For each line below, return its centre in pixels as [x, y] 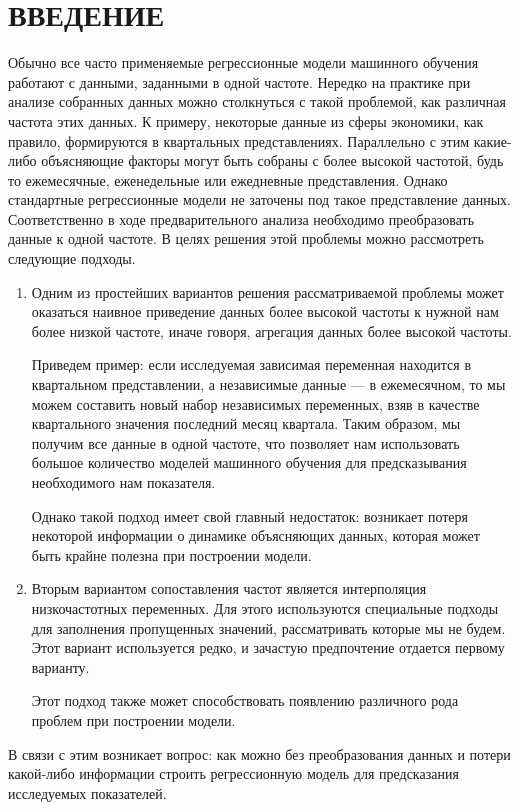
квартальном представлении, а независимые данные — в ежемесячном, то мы [268, 384]
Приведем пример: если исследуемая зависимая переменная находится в [251, 364]
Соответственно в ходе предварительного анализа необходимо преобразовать [241, 218]
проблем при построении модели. [133, 719]
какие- [492, 140]
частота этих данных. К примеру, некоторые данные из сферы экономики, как [246, 120]
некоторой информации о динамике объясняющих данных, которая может [255, 535]
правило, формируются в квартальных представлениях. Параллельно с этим [239, 140]
